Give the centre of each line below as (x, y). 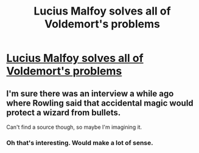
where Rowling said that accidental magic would (100, 103)
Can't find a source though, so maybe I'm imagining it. (74, 127)
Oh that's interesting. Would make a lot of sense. (80, 143)
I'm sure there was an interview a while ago (90, 93)
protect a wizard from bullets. (64, 113)
